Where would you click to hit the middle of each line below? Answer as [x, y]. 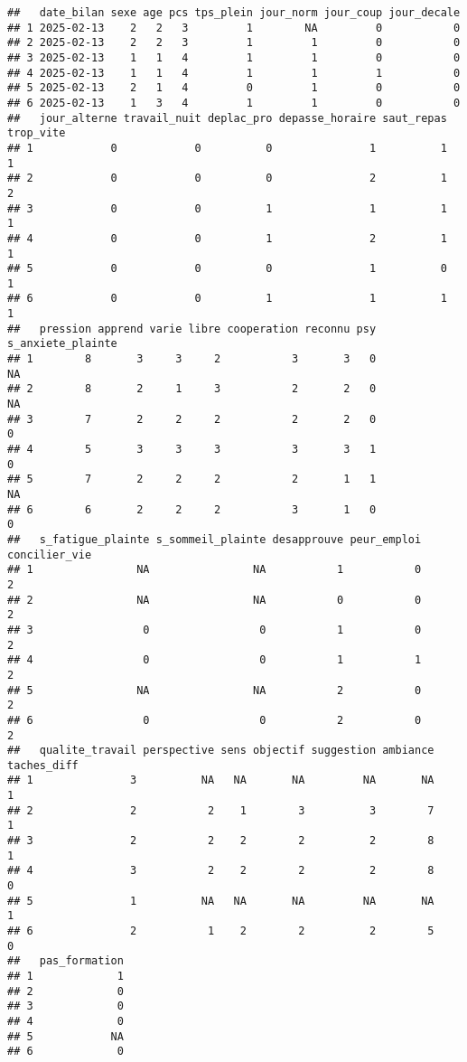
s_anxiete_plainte [62, 344]
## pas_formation [65, 961]
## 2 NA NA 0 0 [215, 600]
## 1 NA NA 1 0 [215, 570]
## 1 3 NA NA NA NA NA [221, 780]
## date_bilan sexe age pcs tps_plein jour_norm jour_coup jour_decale [234, 13]
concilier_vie [50, 554]
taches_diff [43, 765]
